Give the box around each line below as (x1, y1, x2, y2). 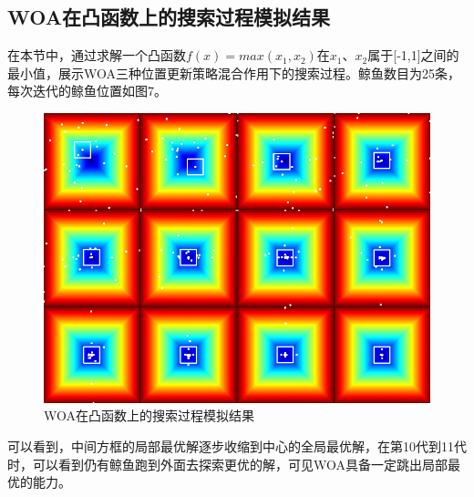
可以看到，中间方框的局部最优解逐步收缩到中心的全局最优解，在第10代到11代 (7, 437, 467, 456)
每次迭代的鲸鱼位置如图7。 (7, 81, 167, 100)
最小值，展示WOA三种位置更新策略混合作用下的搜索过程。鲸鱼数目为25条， (7, 63, 460, 82)
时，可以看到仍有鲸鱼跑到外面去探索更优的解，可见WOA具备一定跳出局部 (7, 454, 448, 473)
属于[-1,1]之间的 (367, 46, 459, 65)
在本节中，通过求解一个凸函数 (7, 46, 186, 65)
